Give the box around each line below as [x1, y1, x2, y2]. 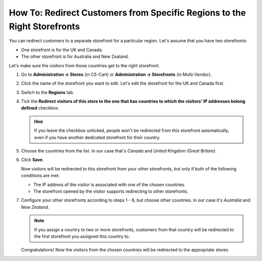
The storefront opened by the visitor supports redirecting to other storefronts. [33, 188, 189, 194]
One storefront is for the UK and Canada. [21, 47, 103, 53]
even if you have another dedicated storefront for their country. [34, 134, 161, 140]
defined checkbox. [21, 105, 59, 111]
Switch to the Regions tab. [21, 89, 75, 95]
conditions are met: [21, 173, 60, 179]
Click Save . [21, 157, 44, 163]
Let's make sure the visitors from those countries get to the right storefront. [9, 62, 160, 68]
